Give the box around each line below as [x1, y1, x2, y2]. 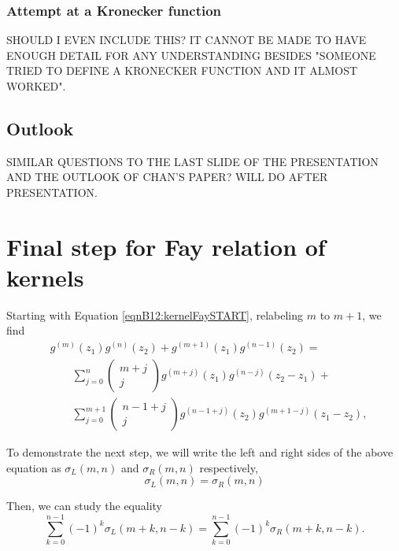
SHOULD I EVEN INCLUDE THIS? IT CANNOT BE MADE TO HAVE [6, 31, 367, 48]
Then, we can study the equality [6, 497, 163, 514]
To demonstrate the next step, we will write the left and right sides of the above [6, 444, 393, 460]
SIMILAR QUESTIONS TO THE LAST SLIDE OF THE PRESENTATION [6, 153, 379, 169]
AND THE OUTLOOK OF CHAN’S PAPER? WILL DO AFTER [6, 168, 328, 185]
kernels [6, 261, 84, 293]
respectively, [199, 459, 258, 475]
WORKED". [6, 78, 66, 94]
